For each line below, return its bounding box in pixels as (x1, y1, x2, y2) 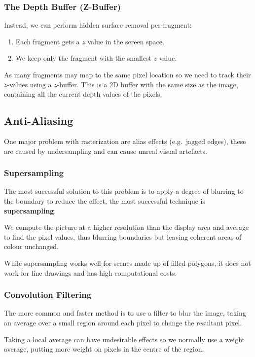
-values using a (7, 79, 52, 89)
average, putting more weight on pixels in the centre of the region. (4, 344, 204, 354)
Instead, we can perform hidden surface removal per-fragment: (4, 20, 192, 30)
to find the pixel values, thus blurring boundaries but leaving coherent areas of (4, 231, 242, 242)
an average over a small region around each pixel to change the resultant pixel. (4, 317, 242, 327)
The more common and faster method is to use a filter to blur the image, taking (4, 308, 246, 318)
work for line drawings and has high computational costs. (4, 267, 177, 278)
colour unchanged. (4, 241, 59, 251)
